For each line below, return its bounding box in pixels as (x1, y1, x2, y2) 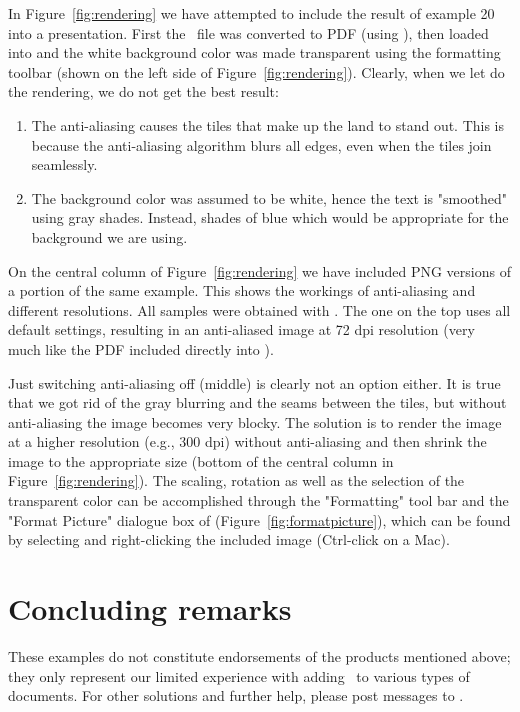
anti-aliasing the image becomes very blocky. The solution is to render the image (8, 411, 502, 432)
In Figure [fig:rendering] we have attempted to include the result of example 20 (8, 3, 495, 23)
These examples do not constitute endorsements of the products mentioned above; (8, 645, 511, 666)
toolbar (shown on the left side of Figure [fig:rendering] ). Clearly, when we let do (8, 61, 505, 82)
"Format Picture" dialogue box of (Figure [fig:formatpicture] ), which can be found (8, 509, 511, 530)
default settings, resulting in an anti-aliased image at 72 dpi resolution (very (8, 319, 475, 340)
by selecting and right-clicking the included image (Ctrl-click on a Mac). (8, 529, 450, 550)
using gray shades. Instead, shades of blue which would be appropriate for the (31, 207, 509, 228)
